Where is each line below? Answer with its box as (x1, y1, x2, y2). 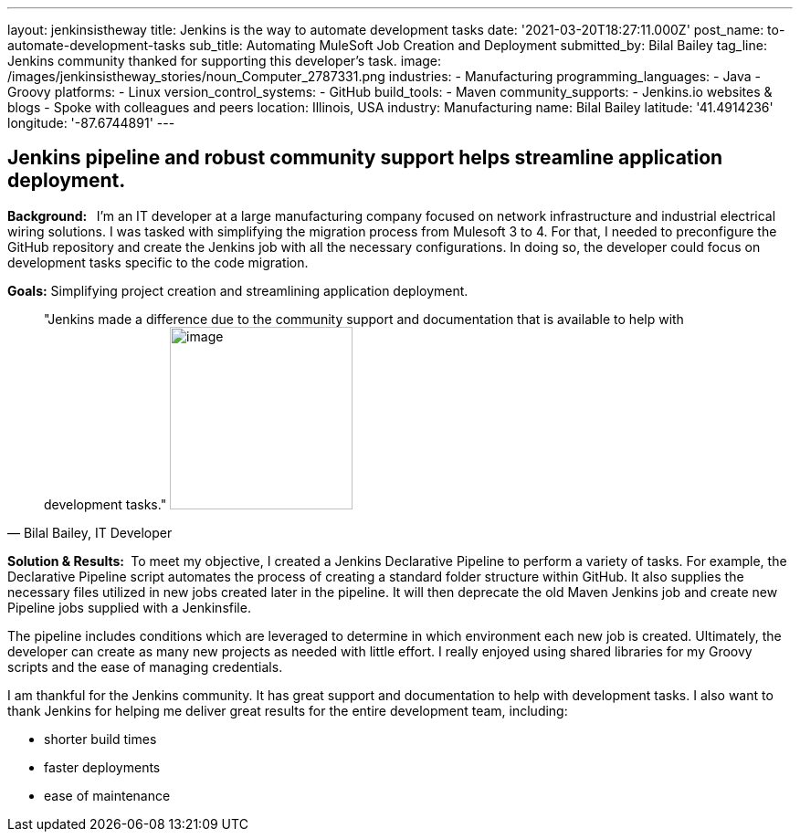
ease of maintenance (44, 787, 171, 803)
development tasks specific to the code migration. (7, 254, 309, 270)
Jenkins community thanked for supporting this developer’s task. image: (7, 53, 442, 68)
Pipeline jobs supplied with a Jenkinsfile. (7, 599, 251, 615)
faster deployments (44, 759, 161, 775)
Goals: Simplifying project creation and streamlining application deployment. (7, 282, 468, 299)
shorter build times (44, 730, 157, 747)
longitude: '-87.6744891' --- (7, 115, 175, 131)
